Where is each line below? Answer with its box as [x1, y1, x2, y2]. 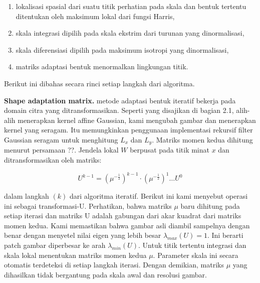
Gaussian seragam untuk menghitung [4, 134, 118, 145]
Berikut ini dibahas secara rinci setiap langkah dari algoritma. [4, 78, 195, 88]
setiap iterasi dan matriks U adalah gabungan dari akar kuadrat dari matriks [4, 210, 241, 221]
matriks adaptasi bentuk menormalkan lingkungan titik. [16, 61, 188, 72]
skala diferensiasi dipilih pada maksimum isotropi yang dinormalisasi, [16, 44, 229, 55]
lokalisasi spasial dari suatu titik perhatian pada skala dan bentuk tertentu [16, 1, 246, 11]
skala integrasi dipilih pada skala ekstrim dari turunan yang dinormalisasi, [16, 28, 244, 38]
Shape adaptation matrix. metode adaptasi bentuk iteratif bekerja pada [4, 95, 236, 105]
